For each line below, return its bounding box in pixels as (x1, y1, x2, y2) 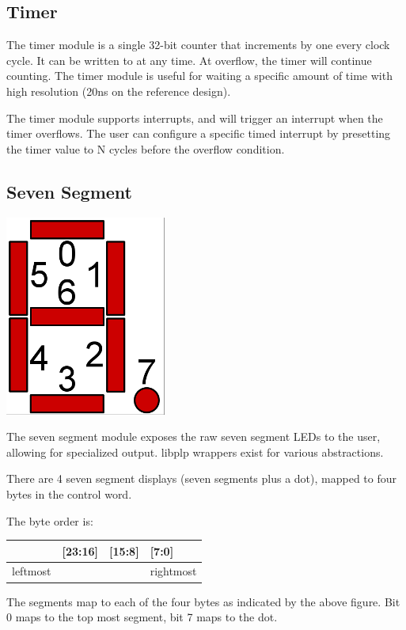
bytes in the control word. (6, 485, 132, 502)
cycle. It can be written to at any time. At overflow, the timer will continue (6, 51, 372, 68)
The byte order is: (6, 512, 93, 529)
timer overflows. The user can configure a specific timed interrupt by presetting (6, 125, 391, 142)
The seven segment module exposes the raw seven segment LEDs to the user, (6, 428, 381, 445)
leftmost (12, 563, 51, 579)
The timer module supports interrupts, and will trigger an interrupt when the (6, 109, 383, 126)
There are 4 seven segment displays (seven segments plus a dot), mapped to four (6, 470, 397, 487)
